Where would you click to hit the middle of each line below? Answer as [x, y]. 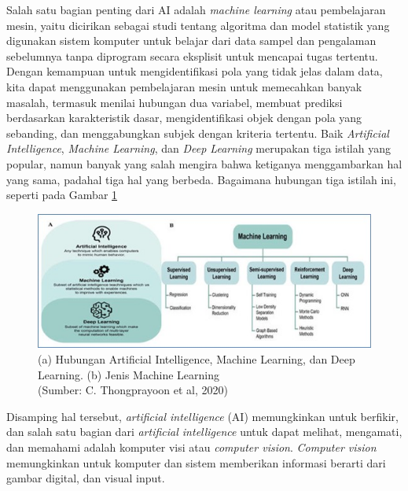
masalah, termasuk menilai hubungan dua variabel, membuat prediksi [175, 102]
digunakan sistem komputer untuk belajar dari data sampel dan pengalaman [191, 41]
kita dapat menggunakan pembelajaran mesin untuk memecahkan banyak [184, 86]
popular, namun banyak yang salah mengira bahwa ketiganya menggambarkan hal [204, 163]
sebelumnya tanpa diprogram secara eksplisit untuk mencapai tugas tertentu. [192, 55]
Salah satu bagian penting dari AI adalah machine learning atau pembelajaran [196, 9]
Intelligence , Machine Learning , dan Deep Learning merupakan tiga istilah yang [198, 148]
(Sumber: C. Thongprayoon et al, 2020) [133, 390]
